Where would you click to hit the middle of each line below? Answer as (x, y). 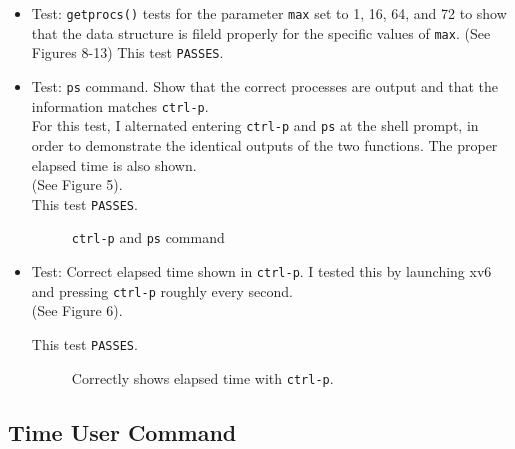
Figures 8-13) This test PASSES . (127, 52)
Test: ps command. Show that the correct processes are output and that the (265, 85)
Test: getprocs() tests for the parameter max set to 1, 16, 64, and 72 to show (269, 13)
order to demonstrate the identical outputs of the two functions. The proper (264, 144)
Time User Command (122, 431)
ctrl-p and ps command (148, 237)
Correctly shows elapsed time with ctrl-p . (202, 377)
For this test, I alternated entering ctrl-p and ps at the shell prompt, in (255, 125)
